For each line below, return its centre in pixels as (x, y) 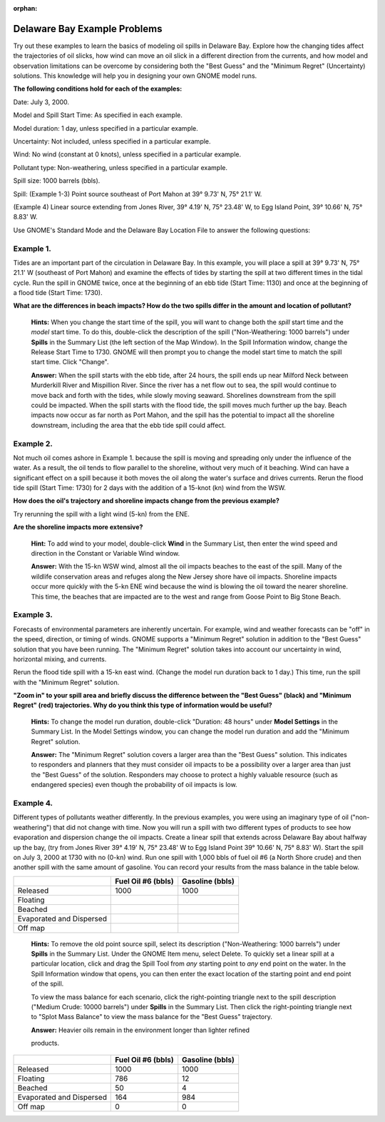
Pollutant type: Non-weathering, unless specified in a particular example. (120, 167)
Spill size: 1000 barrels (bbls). (57, 181)
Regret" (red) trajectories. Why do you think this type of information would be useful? (143, 705)
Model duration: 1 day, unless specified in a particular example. (106, 128)
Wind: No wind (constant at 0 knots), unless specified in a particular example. (127, 154)
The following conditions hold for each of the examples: (98, 89)
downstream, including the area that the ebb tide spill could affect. (128, 425)
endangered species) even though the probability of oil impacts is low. (134, 785)
